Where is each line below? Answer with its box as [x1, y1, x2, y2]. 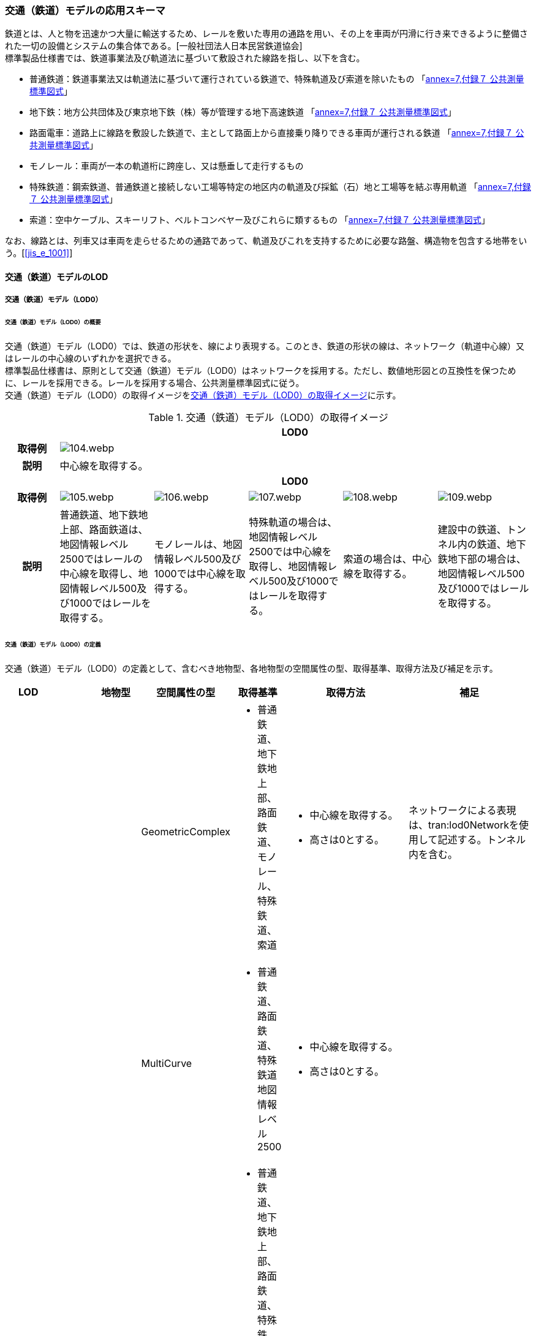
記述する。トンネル [437, 833, 526, 846]
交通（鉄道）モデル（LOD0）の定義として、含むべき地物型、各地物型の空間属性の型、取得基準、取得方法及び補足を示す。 [5, 662, 498, 674]
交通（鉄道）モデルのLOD [5, 271, 108, 282]
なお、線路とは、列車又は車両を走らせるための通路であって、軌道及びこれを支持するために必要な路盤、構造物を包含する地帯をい [5, 235, 527, 246]
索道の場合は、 [343, 553, 412, 566]
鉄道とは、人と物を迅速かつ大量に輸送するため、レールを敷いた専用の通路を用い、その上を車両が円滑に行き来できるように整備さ [5, 28, 528, 39]
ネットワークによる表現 [408, 803, 516, 816]
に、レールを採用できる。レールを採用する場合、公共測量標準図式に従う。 [5, 378, 304, 389]
